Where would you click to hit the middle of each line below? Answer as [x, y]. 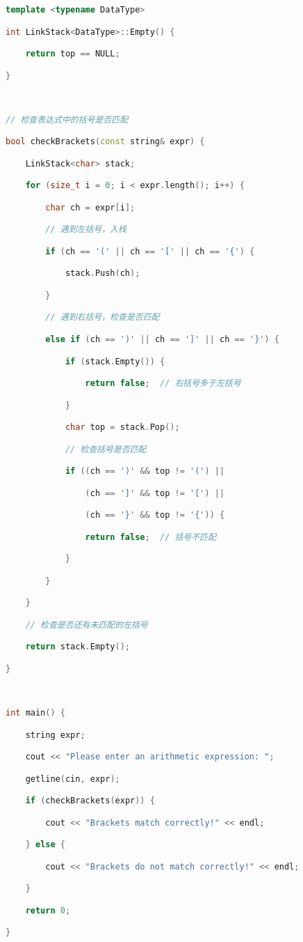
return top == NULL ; [73, 54]
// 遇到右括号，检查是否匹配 [103, 317]
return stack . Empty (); [77, 647]
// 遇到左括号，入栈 [86, 230]
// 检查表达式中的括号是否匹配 [67, 119]
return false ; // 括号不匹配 [150, 537]
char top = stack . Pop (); [122, 427]
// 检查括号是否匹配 [106, 449]
